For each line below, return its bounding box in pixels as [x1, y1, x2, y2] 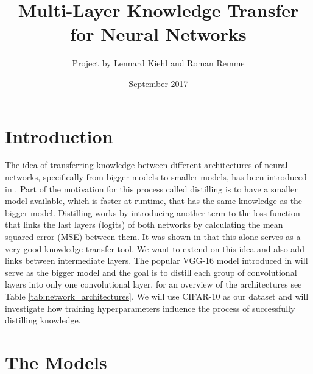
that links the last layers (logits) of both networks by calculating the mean [5, 218, 283, 231]
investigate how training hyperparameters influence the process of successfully [5, 302, 295, 314]
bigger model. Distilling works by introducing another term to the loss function [5, 206, 300, 219]
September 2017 [128, 77, 188, 90]
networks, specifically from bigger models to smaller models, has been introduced [5, 171, 307, 183]
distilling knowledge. [5, 314, 81, 326]
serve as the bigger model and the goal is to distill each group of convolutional [5, 266, 297, 278]
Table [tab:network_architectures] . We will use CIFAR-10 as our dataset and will [5, 289, 309, 302]
